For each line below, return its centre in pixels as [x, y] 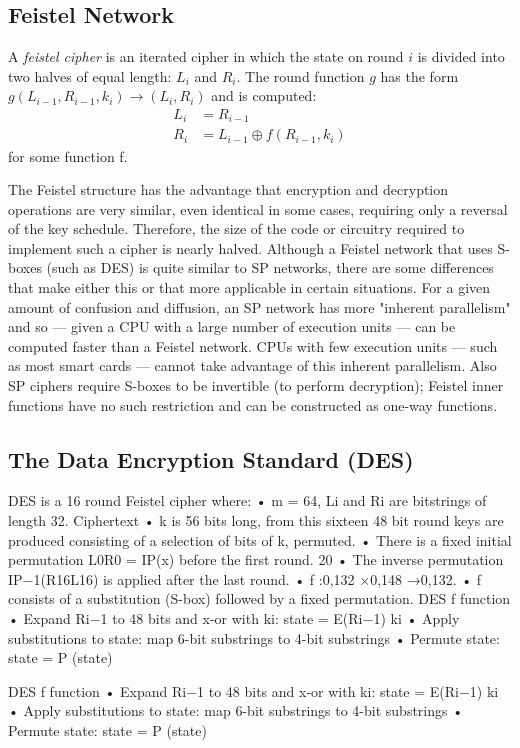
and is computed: [264, 95]
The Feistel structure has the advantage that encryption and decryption [228, 189]
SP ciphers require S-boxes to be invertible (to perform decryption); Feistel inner [256, 385]
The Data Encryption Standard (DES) [211, 458]
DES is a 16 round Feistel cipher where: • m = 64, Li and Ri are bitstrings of [247, 500]
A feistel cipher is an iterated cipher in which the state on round [206, 56]
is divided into [461, 56]
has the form [419, 75]
